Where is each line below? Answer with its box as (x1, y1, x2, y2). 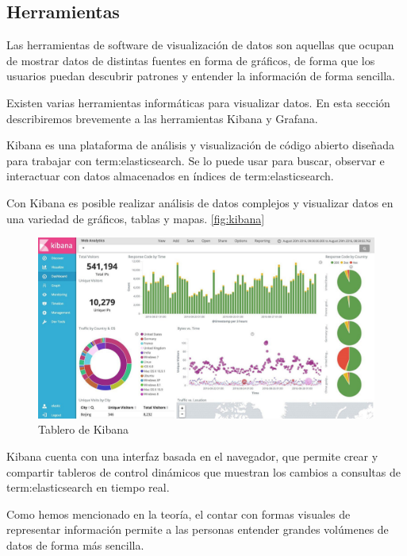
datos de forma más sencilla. (6, 537, 144, 554)
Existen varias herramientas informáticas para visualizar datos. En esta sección (6, 94, 390, 110)
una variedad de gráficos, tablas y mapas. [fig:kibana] (6, 210, 265, 226)
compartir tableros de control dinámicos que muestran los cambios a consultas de (6, 463, 401, 480)
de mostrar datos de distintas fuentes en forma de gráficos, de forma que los (6, 52, 375, 68)
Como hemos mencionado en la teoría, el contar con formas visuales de (6, 505, 351, 522)
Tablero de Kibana (38, 421, 129, 438)
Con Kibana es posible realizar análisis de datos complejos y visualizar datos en (6, 194, 394, 210)
